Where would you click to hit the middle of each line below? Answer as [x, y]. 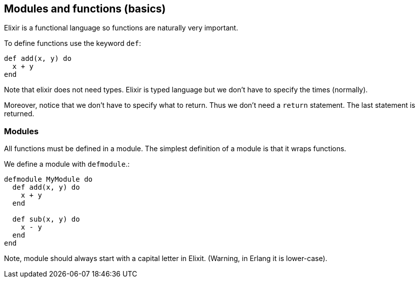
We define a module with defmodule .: [67, 164]
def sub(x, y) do [46, 219]
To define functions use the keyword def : [72, 43]
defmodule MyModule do [48, 179]
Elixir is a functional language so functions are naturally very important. [121, 28]
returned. [19, 114]
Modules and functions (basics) [85, 9]
